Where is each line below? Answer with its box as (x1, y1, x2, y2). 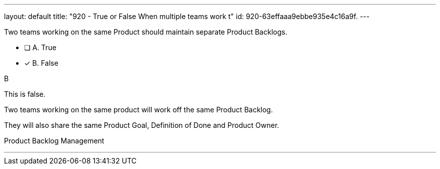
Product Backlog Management (4, 136, 104, 145)
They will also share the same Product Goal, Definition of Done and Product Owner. (4, 121, 279, 129)
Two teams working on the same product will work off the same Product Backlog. (4, 105, 273, 114)
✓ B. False (24, 59, 59, 67)
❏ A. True (24, 43, 57, 52)
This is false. (4, 90, 46, 98)
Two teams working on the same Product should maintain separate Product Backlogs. (4, 28, 287, 36)
